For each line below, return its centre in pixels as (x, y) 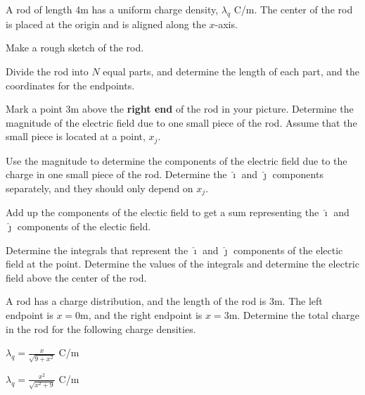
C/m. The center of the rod (293, 9)
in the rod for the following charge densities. (101, 328)
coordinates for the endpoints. (70, 85)
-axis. (226, 24)
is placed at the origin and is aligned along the (106, 24)
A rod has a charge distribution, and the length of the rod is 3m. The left (164, 301)
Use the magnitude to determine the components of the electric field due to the (177, 160)
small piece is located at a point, (76, 136)
